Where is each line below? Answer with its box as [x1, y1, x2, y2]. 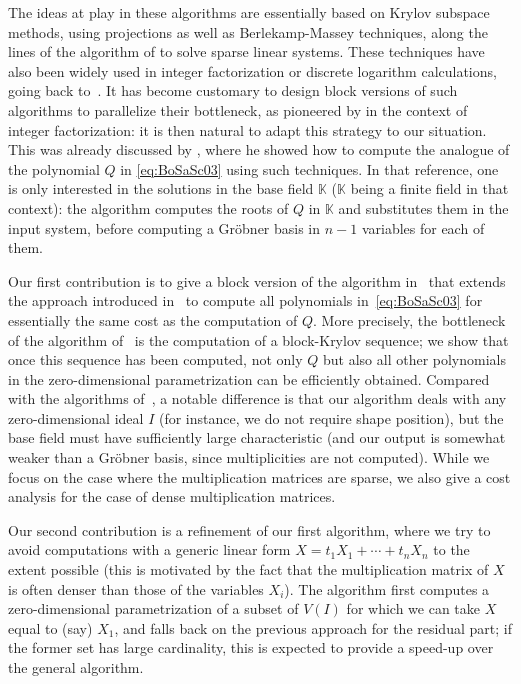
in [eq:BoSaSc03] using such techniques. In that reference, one [120, 158, 499, 179]
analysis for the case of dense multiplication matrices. [8, 486, 336, 507]
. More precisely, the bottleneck [313, 309, 506, 330]
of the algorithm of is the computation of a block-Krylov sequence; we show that [8, 329, 509, 350]
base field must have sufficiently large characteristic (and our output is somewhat [8, 427, 506, 448]
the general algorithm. [8, 657, 144, 677]
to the [433, 539, 470, 560]
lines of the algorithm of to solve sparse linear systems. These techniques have [8, 41, 485, 62]
